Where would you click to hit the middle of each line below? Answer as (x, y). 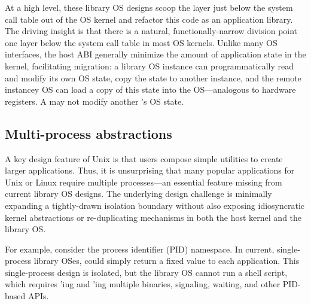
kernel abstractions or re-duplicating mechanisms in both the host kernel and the (153, 217)
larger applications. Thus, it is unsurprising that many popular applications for (150, 170)
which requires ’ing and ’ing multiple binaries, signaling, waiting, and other (143, 284)
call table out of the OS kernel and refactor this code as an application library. (149, 19)
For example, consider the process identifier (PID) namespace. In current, (140, 249)
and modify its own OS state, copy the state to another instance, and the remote (153, 77)
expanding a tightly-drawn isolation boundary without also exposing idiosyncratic (155, 205)
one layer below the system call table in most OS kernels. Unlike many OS (141, 42)
